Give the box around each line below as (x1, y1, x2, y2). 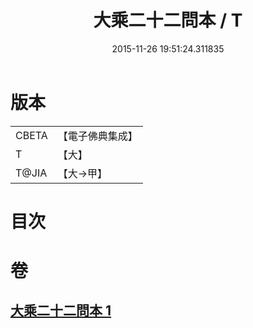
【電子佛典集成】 (57, 129, 138, 143)
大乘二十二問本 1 (10, 302, 112, 320)
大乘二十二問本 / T (93, 9, 243, 32)
